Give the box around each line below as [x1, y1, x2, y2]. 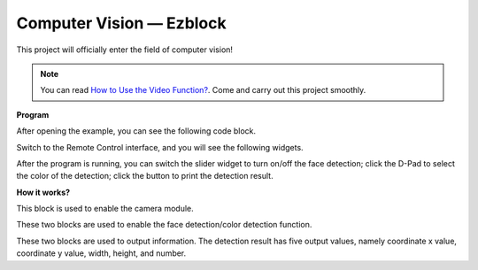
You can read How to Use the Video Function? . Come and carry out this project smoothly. [40, 85, 366, 96]
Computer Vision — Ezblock [16, 13, 227, 33]
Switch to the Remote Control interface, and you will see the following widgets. [16, 142, 305, 152]
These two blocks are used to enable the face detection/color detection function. [16, 220, 312, 230]
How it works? [16, 187, 71, 197]
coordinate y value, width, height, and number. [16, 248, 187, 258]
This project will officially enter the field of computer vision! [16, 44, 234, 55]
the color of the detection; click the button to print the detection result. [16, 171, 274, 181]
